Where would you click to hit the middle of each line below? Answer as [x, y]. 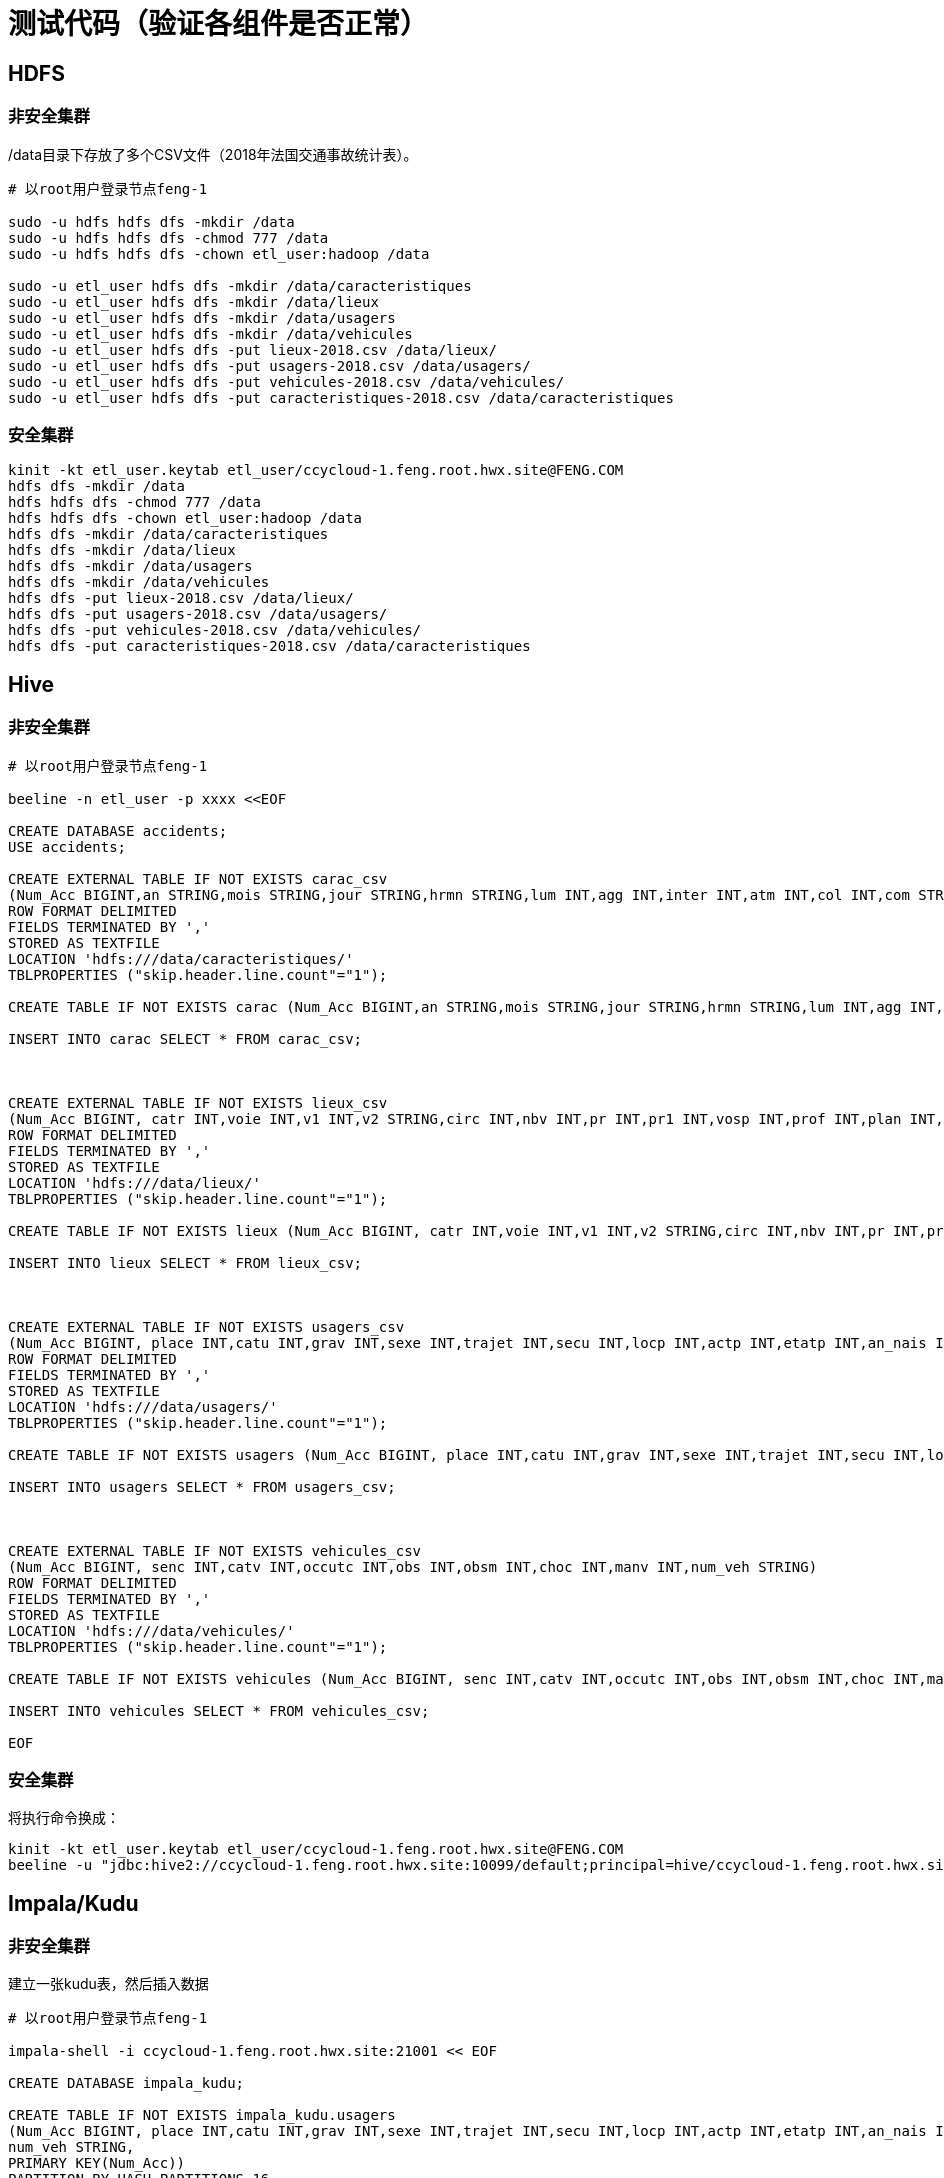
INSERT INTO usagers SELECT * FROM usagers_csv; [202, 1486]
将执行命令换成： [64, 1818]
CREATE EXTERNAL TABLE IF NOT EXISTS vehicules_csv [215, 1550]
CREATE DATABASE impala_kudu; [126, 2083]
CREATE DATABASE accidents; [118, 830]
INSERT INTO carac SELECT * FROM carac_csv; [185, 1038]
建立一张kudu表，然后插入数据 [108, 1984]
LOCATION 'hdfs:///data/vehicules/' [151, 1630]
